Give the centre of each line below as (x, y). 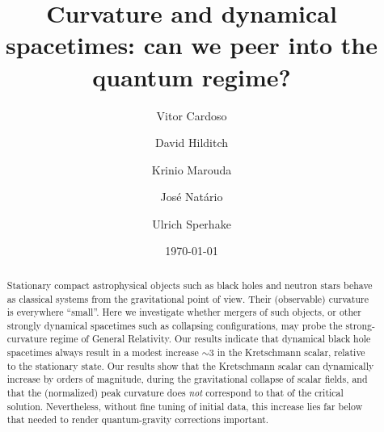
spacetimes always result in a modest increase (103, 352)
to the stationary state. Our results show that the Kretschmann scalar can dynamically (190, 365)
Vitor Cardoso (192, 115)
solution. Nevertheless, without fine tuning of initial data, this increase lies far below (185, 406)
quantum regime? (192, 76)
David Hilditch (192, 143)
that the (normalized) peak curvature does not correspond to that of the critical (175, 393)
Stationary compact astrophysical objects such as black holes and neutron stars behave (190, 285)
